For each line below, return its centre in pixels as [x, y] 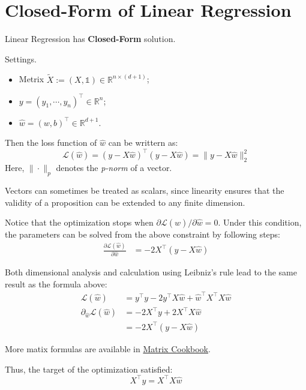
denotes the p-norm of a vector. [114, 168]
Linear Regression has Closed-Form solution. [90, 39]
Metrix [31, 79]
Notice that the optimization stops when [79, 222]
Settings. [21, 58]
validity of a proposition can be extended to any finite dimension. [125, 202]
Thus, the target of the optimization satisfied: [89, 369]
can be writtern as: [143, 142]
